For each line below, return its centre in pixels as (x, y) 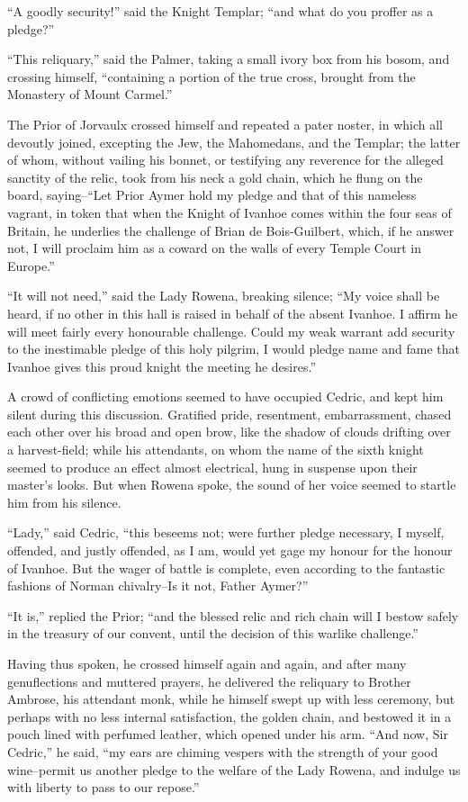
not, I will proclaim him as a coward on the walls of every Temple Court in (214, 248)
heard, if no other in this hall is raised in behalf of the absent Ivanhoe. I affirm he (233, 313)
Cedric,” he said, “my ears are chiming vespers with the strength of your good (223, 751)
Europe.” (31, 265)
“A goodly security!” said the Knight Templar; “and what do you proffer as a (220, 11)
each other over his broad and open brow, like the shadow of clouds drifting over (229, 432)
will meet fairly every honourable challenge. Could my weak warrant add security (231, 331)
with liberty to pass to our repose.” (103, 787)
